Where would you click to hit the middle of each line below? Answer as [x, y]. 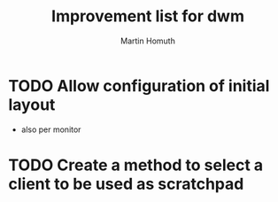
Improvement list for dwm [148, 16]
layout [32, 105]
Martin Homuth [148, 41]
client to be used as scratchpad [126, 184]
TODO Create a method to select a [136, 165]
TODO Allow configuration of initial [139, 85]
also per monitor [51, 129]
